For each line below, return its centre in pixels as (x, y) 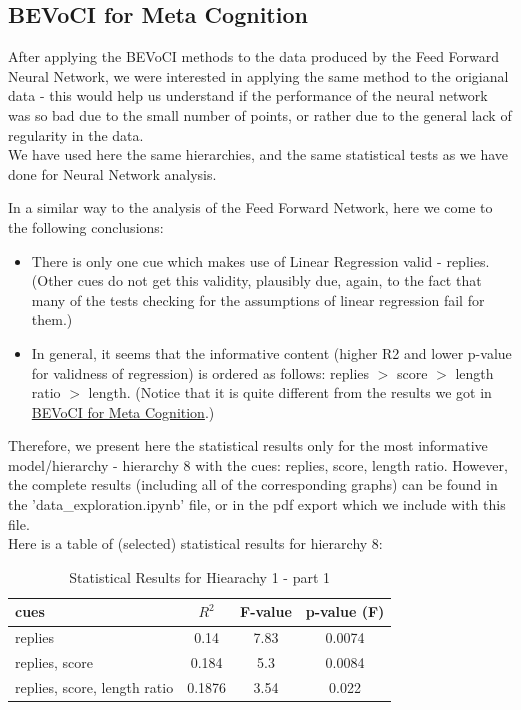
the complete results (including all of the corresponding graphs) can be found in (253, 484)
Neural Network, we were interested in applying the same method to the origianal (258, 75)
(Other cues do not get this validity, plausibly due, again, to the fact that (256, 280)
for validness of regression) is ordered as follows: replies (200, 372)
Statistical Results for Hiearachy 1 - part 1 (200, 576)
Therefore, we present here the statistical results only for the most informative (248, 445)
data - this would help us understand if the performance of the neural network (248, 95)
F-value (266, 611)
